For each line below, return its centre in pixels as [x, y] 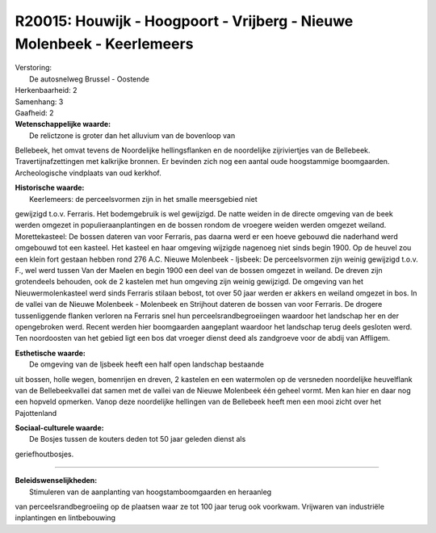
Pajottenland [36, 413]
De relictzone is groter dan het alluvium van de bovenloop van [132, 135]
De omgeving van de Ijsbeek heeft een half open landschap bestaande [147, 364]
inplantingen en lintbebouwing [65, 518]
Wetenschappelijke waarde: [63, 124]
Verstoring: [34, 68]
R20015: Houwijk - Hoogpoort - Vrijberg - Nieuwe [184, 21]
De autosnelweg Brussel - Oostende [89, 79]
